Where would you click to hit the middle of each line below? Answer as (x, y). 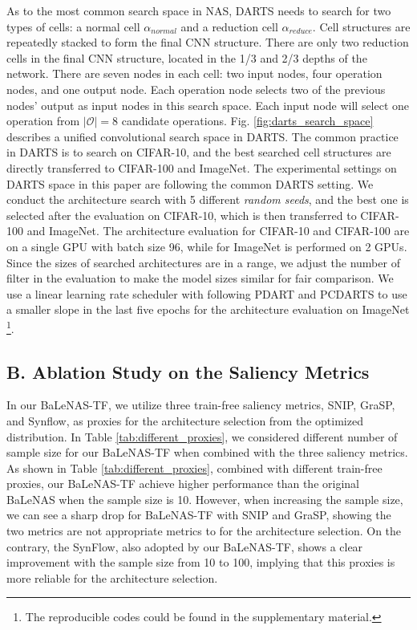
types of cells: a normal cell (73, 26)
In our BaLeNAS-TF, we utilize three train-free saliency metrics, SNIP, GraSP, (201, 405)
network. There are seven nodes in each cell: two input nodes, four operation (194, 73)
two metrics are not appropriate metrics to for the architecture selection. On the (204, 531)
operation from (43, 121)
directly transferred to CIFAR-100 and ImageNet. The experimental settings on (202, 167)
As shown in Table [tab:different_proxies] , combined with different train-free (194, 467)
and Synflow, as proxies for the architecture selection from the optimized (185, 420)
